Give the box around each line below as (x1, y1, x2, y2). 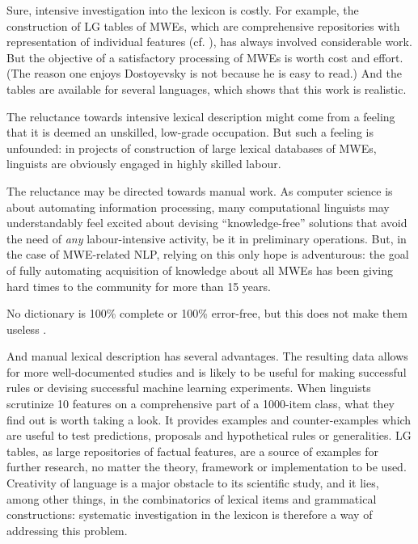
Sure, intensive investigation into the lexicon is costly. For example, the (6, 2, 359, 18)
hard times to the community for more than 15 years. (6, 277, 271, 294)
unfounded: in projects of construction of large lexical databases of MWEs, (6, 139, 377, 156)
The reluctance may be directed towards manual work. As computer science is (6, 182, 393, 199)
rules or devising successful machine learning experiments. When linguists (6, 379, 371, 396)
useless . (6, 320, 47, 337)
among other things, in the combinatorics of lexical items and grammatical (6, 490, 377, 507)
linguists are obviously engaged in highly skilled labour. (6, 155, 281, 172)
